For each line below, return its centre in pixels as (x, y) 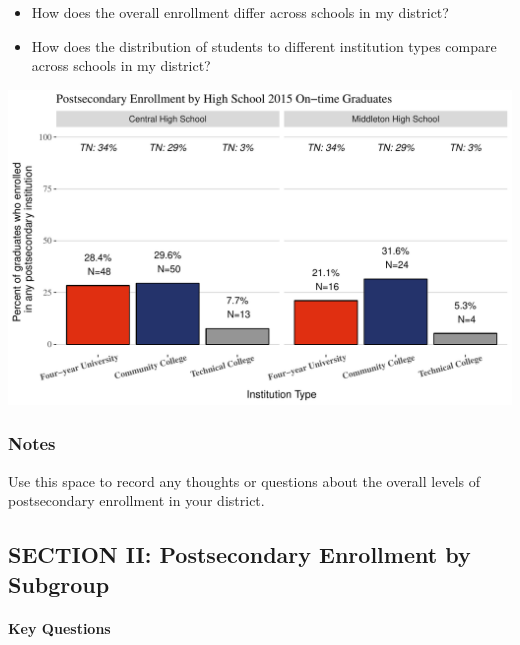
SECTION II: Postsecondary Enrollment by (239, 554)
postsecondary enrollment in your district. (136, 500)
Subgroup (59, 583)
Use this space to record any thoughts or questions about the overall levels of (244, 480)
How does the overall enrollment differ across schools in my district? (240, 12)
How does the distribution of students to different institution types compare (264, 45)
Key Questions (59, 627)
